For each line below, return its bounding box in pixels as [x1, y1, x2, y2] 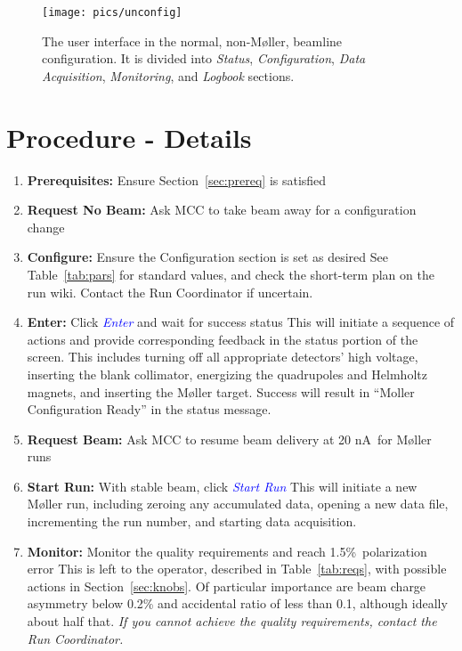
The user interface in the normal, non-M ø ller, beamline [42, 31, 343, 50]
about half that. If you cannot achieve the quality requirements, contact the [27, 612, 437, 631]
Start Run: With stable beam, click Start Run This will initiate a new [27, 476, 417, 495]
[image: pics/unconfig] [42, 6, 182, 19]
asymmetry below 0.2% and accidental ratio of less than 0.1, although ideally [27, 594, 448, 613]
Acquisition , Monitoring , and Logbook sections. [42, 66, 295, 85]
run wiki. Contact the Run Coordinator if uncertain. [27, 282, 313, 301]
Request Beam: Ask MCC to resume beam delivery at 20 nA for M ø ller [27, 429, 432, 448]
